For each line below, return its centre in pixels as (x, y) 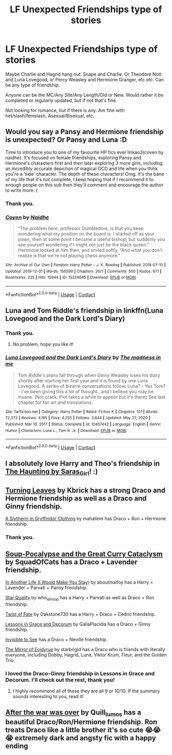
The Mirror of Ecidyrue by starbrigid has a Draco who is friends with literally (85, 649)
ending (17, 746)
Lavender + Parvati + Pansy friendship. (47, 588)
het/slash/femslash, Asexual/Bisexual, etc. (50, 116)
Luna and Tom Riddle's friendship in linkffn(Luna (84, 310)
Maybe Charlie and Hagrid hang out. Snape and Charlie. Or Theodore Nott (83, 74)
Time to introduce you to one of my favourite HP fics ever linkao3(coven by (84, 152)
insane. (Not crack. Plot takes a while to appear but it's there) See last (91, 397)
